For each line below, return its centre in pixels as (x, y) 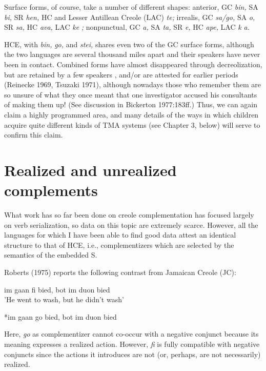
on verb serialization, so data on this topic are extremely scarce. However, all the (131, 224)
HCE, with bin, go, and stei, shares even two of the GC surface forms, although (129, 44)
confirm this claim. (34, 135)
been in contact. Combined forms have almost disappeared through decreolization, (133, 64)
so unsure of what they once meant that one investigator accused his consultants (131, 94)
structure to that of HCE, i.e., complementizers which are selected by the (119, 245)
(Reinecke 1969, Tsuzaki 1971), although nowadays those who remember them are (132, 84)
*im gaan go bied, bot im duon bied (60, 316)
